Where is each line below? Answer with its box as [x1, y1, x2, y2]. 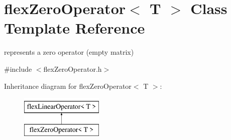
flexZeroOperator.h [43, 63, 102, 74]
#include [4, 63, 32, 74]
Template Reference [4, 18, 145, 38]
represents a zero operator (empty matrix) [4, 47, 134, 57]
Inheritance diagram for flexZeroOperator [4, 80, 132, 91]
